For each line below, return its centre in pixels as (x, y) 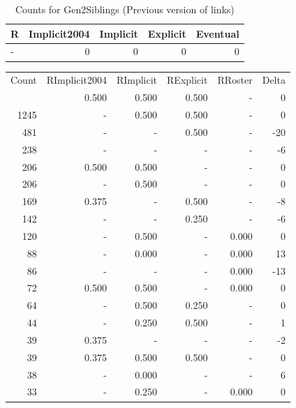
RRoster (235, 80)
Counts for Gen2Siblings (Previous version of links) (125, 9)
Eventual (217, 33)
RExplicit (187, 80)
